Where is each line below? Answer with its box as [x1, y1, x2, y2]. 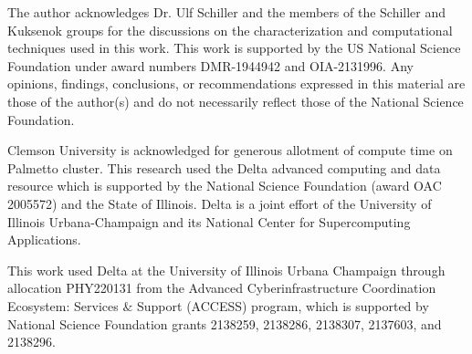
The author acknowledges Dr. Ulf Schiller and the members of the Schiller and [7, 3, 446, 21]
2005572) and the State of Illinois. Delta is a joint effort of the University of [7, 193, 432, 213]
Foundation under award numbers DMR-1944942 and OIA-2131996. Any [7, 56, 414, 75]
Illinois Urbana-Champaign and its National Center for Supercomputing [7, 212, 411, 231]
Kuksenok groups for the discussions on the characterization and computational [7, 20, 453, 39]
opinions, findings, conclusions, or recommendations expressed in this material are [7, 74, 466, 93]
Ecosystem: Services [7, 296, 119, 315]
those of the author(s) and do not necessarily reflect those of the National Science [7, 91, 464, 110]
